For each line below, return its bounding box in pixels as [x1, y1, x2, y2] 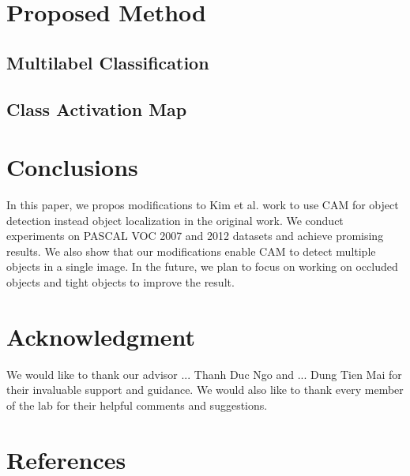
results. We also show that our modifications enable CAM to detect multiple [6, 242, 376, 259]
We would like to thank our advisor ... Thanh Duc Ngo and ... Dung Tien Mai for [6, 365, 402, 382]
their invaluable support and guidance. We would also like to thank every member [6, 381, 404, 398]
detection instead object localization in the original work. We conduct [6, 212, 344, 228]
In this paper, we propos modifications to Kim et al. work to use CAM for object [6, 197, 399, 213]
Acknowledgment [6, 320, 195, 352]
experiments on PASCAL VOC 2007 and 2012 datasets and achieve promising [6, 227, 384, 244]
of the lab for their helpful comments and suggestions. [6, 396, 268, 413]
